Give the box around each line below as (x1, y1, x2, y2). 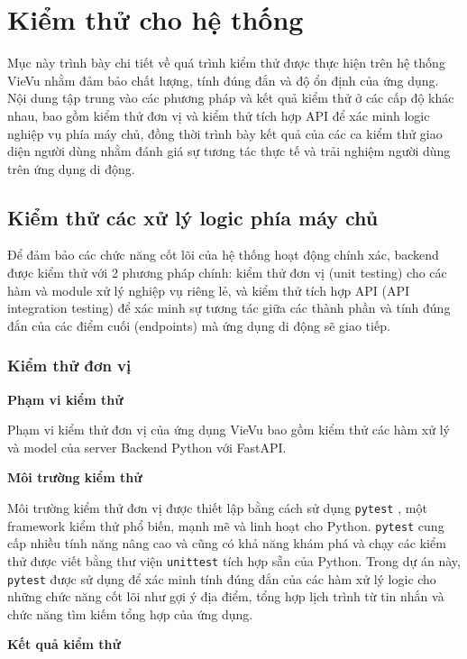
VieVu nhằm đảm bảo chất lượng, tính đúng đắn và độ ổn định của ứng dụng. (7, 70, 439, 89)
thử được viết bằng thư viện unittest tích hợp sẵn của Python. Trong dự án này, (7, 551, 461, 570)
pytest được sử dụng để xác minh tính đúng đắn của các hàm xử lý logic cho (7, 569, 436, 588)
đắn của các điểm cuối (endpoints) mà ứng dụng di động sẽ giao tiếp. (7, 316, 390, 334)
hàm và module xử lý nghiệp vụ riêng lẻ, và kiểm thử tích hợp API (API (7, 280, 410, 299)
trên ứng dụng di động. (7, 159, 135, 178)
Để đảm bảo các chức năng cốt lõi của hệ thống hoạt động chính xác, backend (7, 245, 439, 264)
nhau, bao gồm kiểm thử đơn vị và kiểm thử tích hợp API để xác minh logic (7, 105, 430, 124)
